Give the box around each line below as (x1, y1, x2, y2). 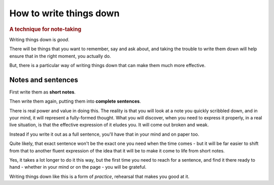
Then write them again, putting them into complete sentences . (9, 98, 142, 104)
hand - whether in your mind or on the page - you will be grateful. (9, 164, 147, 170)
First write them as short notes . (9, 89, 76, 95)
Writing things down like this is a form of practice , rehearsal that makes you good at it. (9, 173, 190, 179)
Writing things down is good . (9, 36, 70, 43)
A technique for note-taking (9, 25, 82, 33)
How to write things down (9, 8, 120, 19)
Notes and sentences (9, 75, 79, 84)
